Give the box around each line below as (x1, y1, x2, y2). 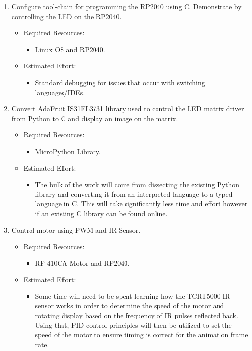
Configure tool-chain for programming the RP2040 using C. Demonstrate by (11, 1, 242, 11)
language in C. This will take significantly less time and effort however (35, 198, 248, 209)
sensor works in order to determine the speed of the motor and (35, 300, 224, 311)
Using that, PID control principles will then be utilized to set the (35, 319, 232, 330)
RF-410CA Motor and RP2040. (35, 257, 130, 268)
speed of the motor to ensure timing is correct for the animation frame (35, 329, 248, 340)
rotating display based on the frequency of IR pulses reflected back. (35, 310, 238, 320)
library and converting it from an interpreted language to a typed (35, 189, 233, 199)
